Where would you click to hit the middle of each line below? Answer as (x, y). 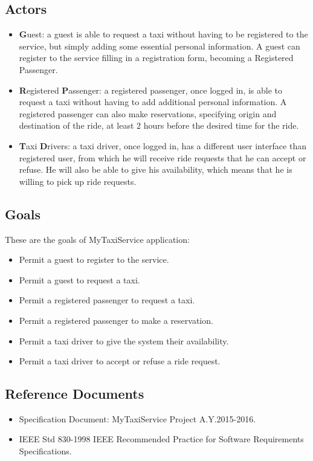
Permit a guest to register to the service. (94, 260)
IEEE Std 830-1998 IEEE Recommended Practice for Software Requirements (161, 439)
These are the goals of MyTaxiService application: (97, 239)
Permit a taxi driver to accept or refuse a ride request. (120, 361)
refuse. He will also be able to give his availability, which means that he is (156, 169)
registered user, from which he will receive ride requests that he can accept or (163, 157)
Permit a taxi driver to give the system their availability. (124, 340)
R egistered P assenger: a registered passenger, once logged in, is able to (151, 90)
